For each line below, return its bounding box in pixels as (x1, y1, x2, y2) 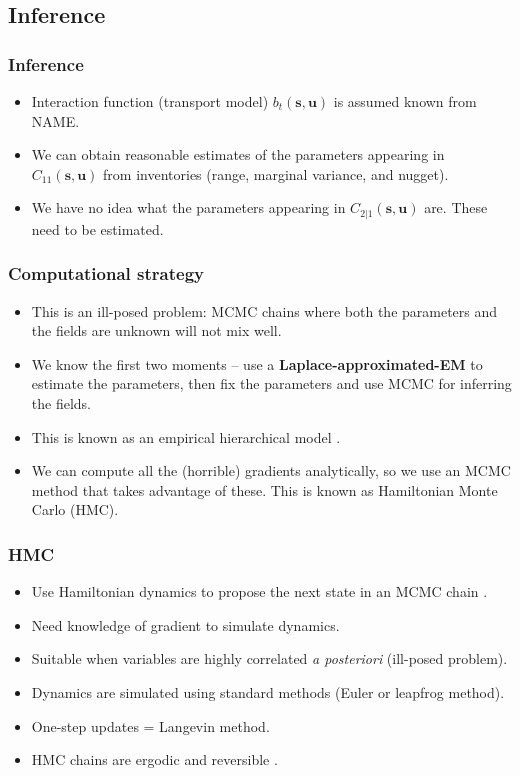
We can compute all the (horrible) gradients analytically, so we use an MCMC (31, 460, 511, 481)
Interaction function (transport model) (31, 91, 269, 111)
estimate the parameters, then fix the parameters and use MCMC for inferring (31, 373, 512, 394)
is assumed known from (333, 91, 477, 111)
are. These (424, 197, 488, 218)
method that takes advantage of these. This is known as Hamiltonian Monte (31, 479, 498, 500)
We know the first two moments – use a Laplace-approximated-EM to (31, 353, 483, 374)
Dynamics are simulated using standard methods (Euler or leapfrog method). (31, 681, 505, 702)
